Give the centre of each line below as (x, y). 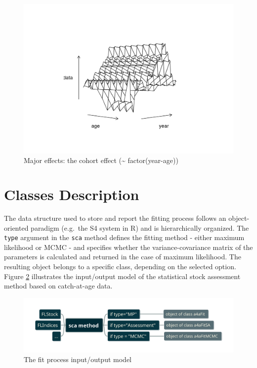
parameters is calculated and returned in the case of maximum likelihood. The (123, 257)
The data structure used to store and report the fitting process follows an (115, 218)
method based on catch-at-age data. (58, 286)
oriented (16, 227)
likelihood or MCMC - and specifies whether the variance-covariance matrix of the (128, 247)
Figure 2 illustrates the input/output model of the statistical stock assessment (122, 276)
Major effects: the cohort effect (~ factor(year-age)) (101, 160)
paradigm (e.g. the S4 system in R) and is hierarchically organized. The (140, 227)
